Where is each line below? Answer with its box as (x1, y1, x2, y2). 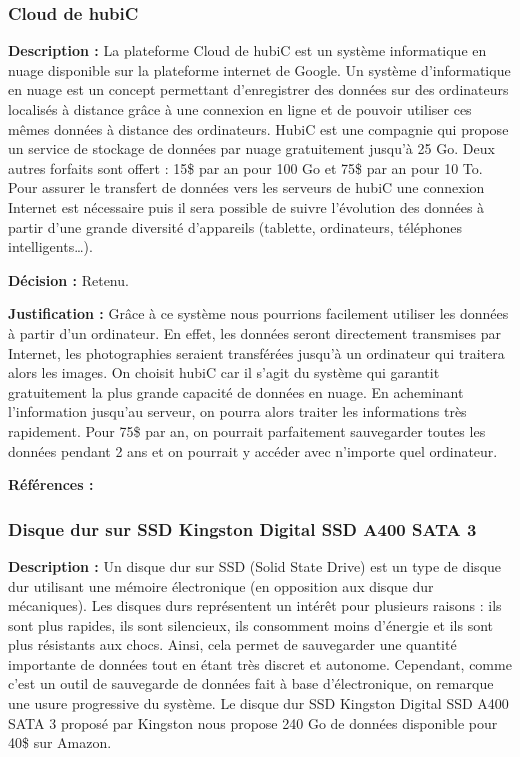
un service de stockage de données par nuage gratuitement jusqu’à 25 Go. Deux (8, 138, 495, 159)
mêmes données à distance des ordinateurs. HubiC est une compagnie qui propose (8, 118, 509, 139)
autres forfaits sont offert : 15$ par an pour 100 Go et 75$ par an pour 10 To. (8, 157, 483, 178)
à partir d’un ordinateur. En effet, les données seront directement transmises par (8, 322, 501, 343)
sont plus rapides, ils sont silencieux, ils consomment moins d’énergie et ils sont (8, 614, 494, 635)
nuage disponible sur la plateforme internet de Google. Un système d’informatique (8, 59, 511, 80)
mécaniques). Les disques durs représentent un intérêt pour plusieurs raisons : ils (8, 595, 502, 616)
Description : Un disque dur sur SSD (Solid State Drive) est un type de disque (8, 555, 502, 576)
